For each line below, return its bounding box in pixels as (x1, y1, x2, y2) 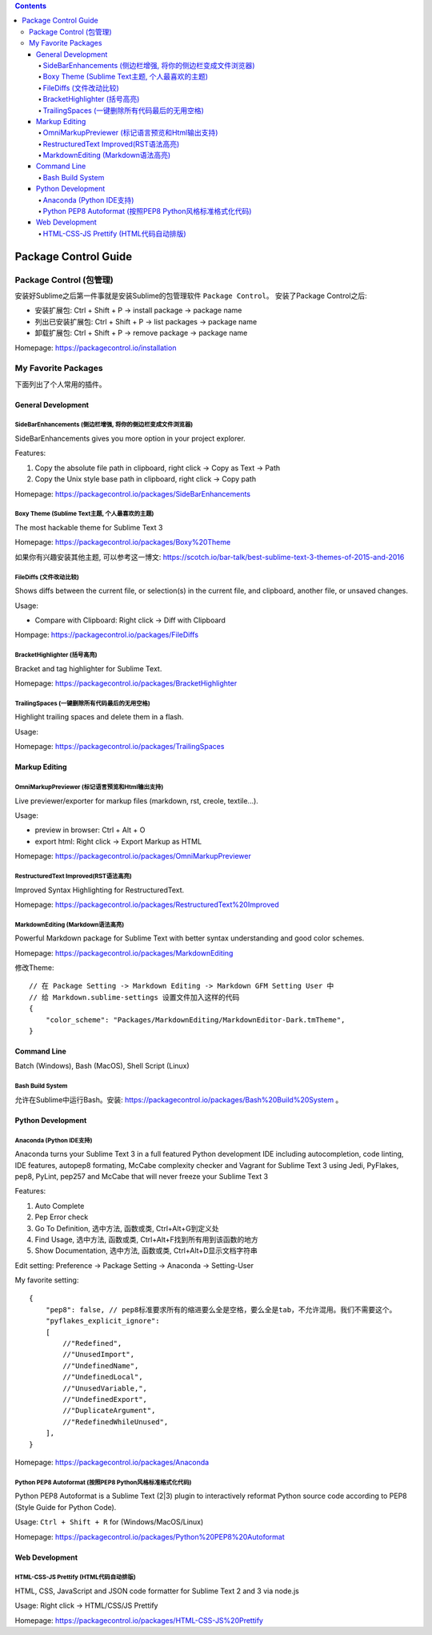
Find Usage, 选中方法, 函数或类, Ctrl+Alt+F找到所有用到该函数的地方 (34, 1234, 259, 1244)
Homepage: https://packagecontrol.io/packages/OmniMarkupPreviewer (14, 852, 251, 861)
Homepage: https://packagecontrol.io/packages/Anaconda (14, 1457, 210, 1467)
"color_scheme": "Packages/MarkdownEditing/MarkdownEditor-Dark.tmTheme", (45, 1015, 346, 1025)
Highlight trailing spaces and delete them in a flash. (14, 712, 184, 722)
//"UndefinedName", (62, 1361, 139, 1370)
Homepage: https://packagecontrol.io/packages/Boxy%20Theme (14, 538, 231, 547)
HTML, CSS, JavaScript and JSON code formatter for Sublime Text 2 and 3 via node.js (14, 1586, 299, 1596)
